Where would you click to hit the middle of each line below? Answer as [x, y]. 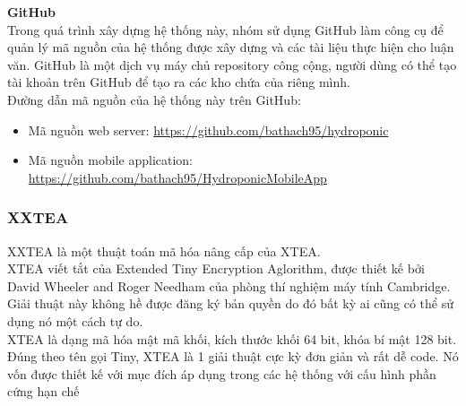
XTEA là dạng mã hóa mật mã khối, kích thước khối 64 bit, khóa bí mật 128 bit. [232, 338]
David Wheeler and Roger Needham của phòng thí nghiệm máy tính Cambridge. [229, 285]
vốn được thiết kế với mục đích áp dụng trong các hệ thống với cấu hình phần [222, 373]
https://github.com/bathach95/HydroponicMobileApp [177, 177]
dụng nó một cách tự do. [75, 320]
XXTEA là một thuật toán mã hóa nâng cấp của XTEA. [164, 251]
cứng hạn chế [43, 391]
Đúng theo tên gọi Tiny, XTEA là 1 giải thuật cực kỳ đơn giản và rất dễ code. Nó [233, 356]
